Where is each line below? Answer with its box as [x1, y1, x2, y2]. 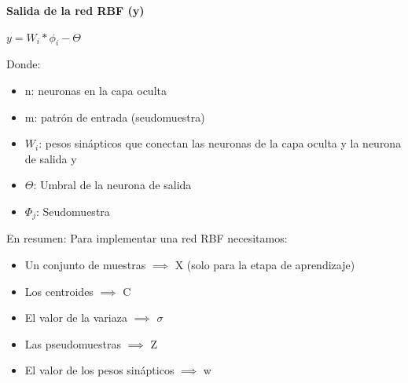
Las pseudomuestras [24, 335, 122, 352]
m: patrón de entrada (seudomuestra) [24, 108, 205, 125]
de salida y [24, 150, 77, 166]
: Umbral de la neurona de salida [33, 177, 192, 193]
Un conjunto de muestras [24, 257, 146, 272]
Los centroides [24, 283, 94, 299]
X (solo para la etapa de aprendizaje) [175, 257, 355, 272]
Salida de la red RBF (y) [6, 2, 145, 18]
